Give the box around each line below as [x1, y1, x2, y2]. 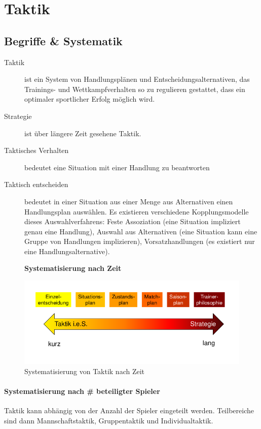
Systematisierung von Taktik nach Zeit [24, 365, 145, 376]
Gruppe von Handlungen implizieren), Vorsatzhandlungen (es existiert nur [24, 236, 255, 247]
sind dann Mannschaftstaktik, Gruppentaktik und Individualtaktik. [4, 415, 213, 425]
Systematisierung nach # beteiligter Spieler [4, 385, 160, 396]
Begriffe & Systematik [4, 33, 123, 48]
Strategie [4, 110, 32, 121]
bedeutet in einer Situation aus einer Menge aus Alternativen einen [24, 196, 233, 206]
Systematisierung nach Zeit [24, 263, 122, 273]
